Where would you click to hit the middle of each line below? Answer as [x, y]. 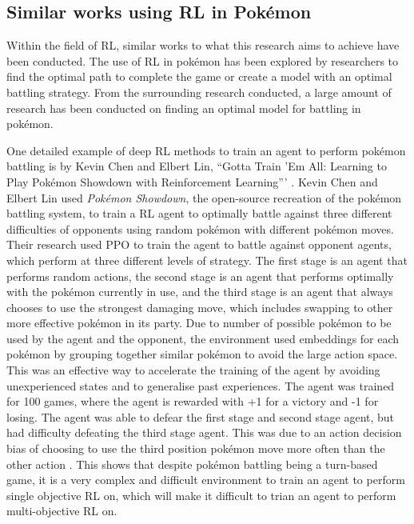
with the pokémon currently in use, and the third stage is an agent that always [200, 292]
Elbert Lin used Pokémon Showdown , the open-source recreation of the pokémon [204, 197]
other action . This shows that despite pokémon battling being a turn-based [192, 464]
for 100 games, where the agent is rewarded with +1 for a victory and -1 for [193, 401]
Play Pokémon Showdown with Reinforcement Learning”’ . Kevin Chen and [192, 181]
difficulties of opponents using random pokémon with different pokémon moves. [200, 228]
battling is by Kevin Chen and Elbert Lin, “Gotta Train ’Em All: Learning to [197, 166]
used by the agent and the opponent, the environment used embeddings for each [203, 338]
